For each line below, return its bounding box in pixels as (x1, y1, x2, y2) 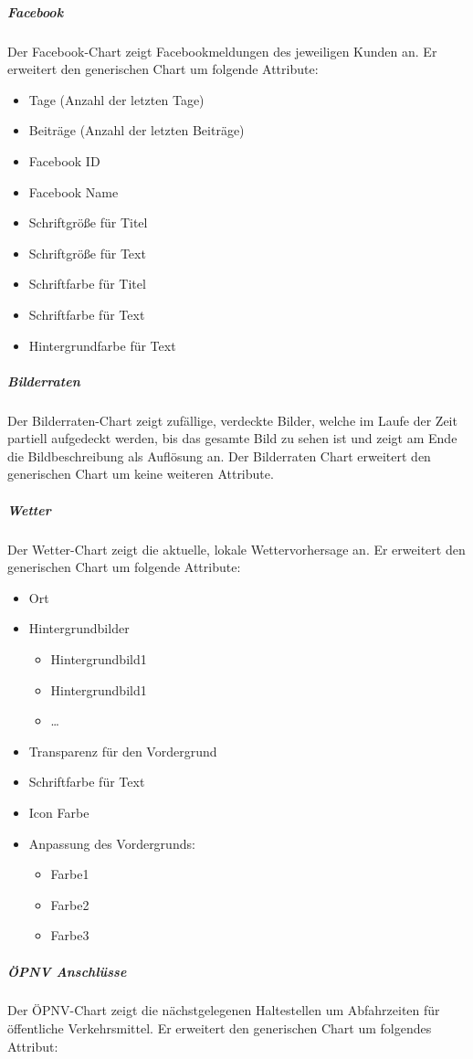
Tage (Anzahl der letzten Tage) (28, 90, 205, 109)
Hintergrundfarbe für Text (28, 335, 176, 355)
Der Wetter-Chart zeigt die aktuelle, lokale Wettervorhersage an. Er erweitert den (7, 539, 466, 558)
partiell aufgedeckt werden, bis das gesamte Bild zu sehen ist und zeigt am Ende (7, 429, 457, 448)
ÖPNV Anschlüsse (7, 961, 127, 980)
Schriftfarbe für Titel (28, 274, 146, 293)
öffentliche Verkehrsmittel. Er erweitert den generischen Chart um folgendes (7, 1019, 432, 1038)
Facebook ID (28, 151, 100, 170)
